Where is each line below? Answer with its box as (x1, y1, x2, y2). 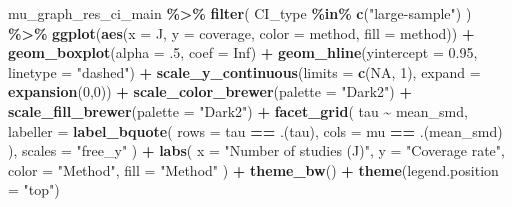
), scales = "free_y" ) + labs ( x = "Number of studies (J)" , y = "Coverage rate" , (8, 140, 505, 161)
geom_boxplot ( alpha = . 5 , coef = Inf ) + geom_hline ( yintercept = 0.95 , (8, 42, 478, 63)
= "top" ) (8, 179, 60, 200)
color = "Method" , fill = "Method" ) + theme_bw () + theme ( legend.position (8, 159, 499, 180)
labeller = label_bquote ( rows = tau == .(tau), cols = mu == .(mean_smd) (8, 120, 503, 141)
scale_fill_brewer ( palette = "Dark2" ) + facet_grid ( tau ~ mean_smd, (8, 100, 468, 121)
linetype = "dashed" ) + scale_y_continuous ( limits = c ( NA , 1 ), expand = (8, 61, 481, 82)
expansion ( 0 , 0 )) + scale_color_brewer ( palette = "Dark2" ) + (8, 81, 412, 102)
